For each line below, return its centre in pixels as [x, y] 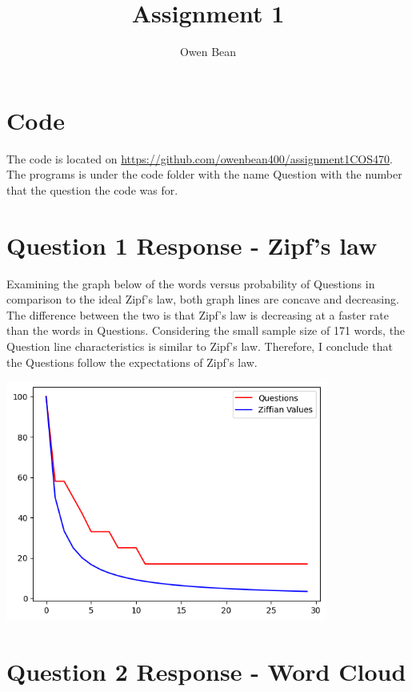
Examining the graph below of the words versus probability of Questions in [191, 283]
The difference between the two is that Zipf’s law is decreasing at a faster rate [198, 314]
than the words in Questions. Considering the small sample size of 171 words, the [206, 330]
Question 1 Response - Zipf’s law [192, 245]
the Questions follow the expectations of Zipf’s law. [132, 362]
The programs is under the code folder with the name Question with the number [204, 174]
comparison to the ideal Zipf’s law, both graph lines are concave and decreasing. [203, 299]
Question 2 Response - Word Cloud [206, 671]
